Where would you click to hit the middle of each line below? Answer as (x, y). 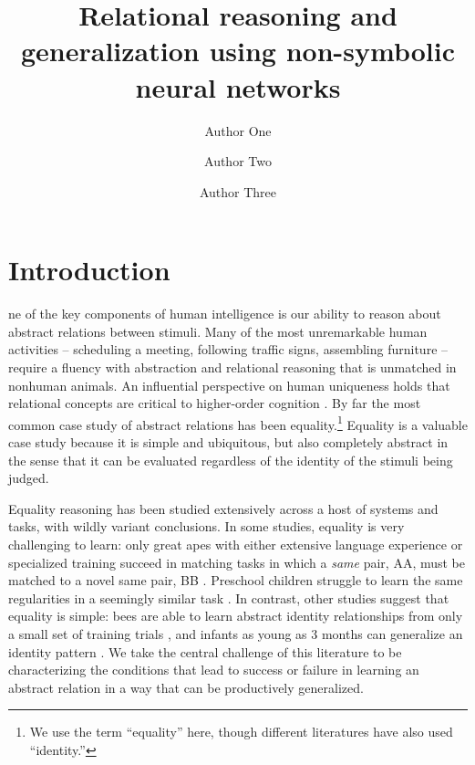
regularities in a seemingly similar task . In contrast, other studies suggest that (229, 597)
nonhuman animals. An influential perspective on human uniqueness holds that (229, 385)
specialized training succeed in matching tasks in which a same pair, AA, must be (237, 562)
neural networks (238, 86)
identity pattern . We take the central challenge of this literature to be (205, 651)
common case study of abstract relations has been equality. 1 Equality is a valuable (238, 423)
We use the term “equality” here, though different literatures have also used (241, 732)
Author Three (238, 191)
